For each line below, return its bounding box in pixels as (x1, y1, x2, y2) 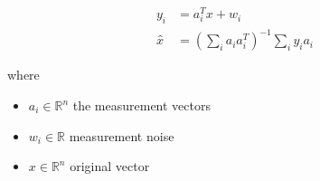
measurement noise (69, 126, 174, 145)
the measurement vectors (72, 96, 212, 115)
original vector (70, 157, 150, 176)
